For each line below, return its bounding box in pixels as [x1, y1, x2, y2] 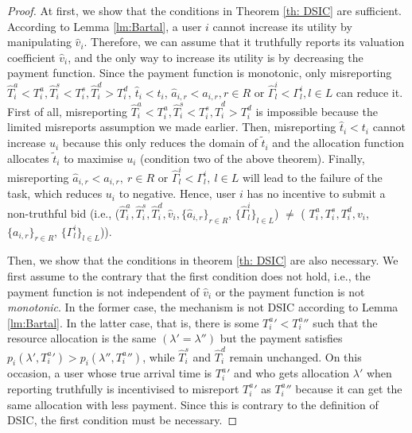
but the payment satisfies [220, 330, 343, 346]
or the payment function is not [215, 283, 365, 300]
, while [142, 348, 175, 365]
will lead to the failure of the [242, 168, 383, 185]
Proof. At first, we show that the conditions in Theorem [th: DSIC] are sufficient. [7, 2, 402, 18]
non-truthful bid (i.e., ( [7, 204, 120, 221]
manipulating [7, 33, 72, 50]
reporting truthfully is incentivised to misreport [7, 380, 239, 396]
